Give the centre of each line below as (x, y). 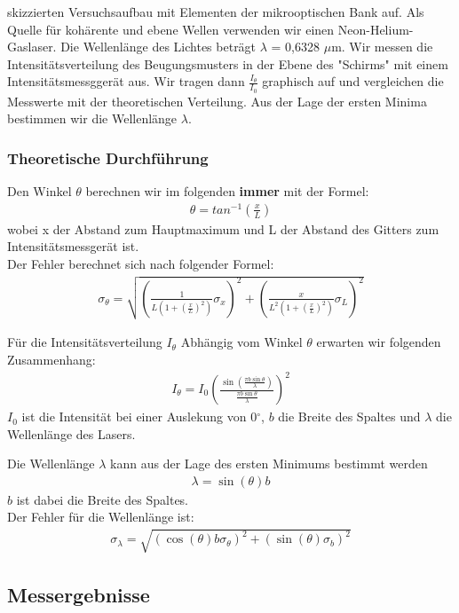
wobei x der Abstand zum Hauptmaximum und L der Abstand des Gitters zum (223, 228)
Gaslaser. (32, 47)
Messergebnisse (79, 595)
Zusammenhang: (51, 359)
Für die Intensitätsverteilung (85, 342)
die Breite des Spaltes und (349, 417)
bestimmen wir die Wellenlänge (92, 118)
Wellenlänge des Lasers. (71, 433)
